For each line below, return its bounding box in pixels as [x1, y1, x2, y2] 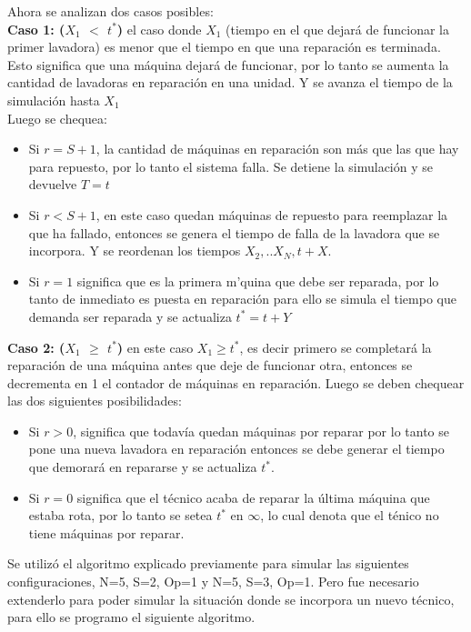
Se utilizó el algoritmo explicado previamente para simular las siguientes [7, 554, 409, 573]
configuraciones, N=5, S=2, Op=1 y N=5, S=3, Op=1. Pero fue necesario [7, 572, 419, 591]
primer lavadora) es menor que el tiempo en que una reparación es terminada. [7, 37, 441, 56]
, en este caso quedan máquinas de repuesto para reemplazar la [95, 205, 448, 224]
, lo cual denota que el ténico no [260, 506, 439, 525]
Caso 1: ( [7, 19, 65, 38]
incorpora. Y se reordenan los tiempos [28, 241, 241, 260]
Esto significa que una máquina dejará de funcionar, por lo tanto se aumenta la [7, 55, 449, 74]
